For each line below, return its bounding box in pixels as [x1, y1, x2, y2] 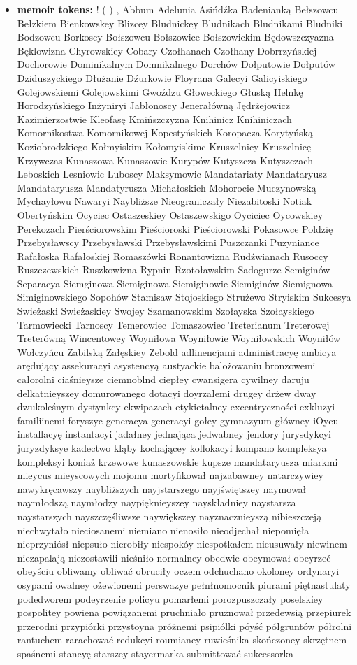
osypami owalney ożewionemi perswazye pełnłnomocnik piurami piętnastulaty [17, 577, 351, 592]
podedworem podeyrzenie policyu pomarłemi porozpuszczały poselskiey [17, 591, 323, 606]
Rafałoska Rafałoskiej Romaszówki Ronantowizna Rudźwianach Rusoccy [17, 248, 328, 263]
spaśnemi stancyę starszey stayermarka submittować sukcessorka [17, 645, 293, 660]
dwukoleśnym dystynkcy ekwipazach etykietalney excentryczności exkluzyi [17, 399, 335, 414]
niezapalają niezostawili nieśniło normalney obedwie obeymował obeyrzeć [17, 550, 331, 564]
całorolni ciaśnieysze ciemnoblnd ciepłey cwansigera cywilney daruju [17, 372, 309, 387]
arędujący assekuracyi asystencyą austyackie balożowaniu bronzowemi [17, 358, 316, 373]
